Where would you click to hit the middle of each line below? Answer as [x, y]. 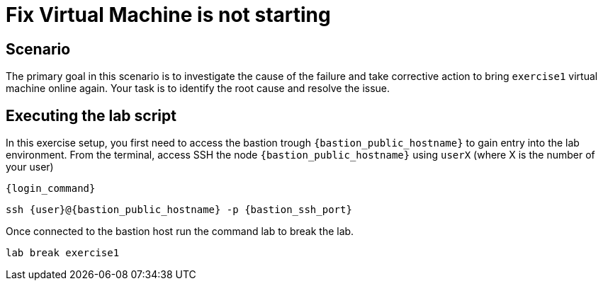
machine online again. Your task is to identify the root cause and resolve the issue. [198, 88]
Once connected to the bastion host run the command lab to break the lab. [180, 231]
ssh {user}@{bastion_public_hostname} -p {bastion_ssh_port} [179, 210]
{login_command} [51, 189]
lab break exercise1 [63, 253]
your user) [30, 167]
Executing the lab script [91, 115]
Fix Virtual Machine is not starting [168, 15]
